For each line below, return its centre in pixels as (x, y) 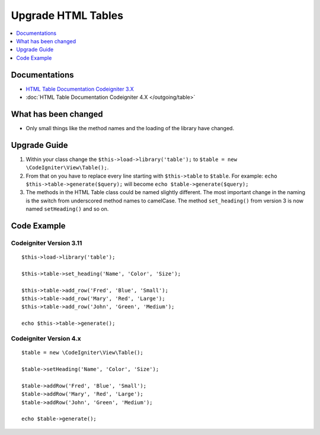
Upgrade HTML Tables (67, 15)
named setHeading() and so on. (67, 209)
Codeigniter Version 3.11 (47, 243)
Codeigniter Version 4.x (46, 339)
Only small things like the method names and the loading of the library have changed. (130, 128)
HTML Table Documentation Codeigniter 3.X (80, 89)
